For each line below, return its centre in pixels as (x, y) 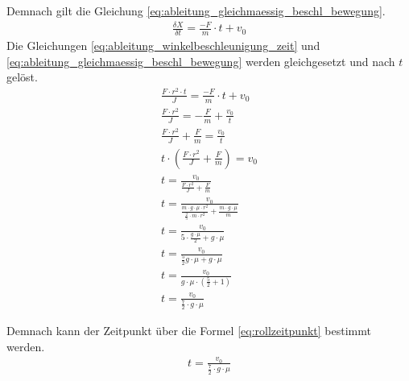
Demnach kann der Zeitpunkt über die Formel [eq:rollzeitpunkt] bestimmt (189, 331)
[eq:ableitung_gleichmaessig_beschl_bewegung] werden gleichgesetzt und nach (201, 61)
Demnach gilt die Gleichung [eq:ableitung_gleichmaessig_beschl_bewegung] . (196, 10)
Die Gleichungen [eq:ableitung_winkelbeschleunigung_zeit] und (163, 45)
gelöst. (22, 77)
